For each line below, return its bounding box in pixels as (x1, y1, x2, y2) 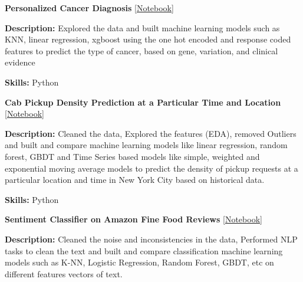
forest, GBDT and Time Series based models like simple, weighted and (5, 150, 260, 162)
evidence (5, 56, 35, 68)
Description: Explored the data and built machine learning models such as (5, 21, 280, 34)
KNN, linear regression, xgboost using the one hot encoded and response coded (5, 33, 291, 45)
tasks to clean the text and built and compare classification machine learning (5, 244, 283, 257)
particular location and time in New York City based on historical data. (5, 173, 265, 186)
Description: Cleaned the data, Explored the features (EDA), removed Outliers (5, 127, 297, 139)
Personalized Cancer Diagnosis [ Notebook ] (5, 2, 174, 14)
